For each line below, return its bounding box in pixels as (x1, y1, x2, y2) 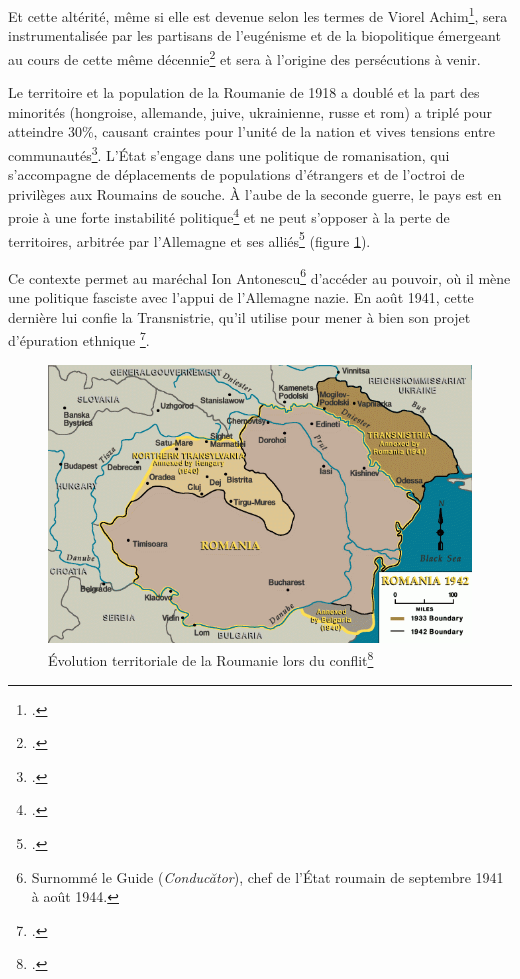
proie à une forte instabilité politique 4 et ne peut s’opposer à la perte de (8, 204, 450, 227)
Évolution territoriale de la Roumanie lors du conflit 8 (48, 647, 374, 670)
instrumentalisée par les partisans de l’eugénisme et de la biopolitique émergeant (8, 25, 501, 46)
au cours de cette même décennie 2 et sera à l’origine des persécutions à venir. (8, 45, 481, 69)
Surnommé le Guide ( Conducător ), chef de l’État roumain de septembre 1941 (31, 866, 504, 887)
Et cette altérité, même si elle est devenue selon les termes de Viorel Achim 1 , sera (8, 3, 508, 26)
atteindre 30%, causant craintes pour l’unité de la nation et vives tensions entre (8, 121, 496, 142)
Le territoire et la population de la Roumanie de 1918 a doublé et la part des (8, 82, 480, 103)
